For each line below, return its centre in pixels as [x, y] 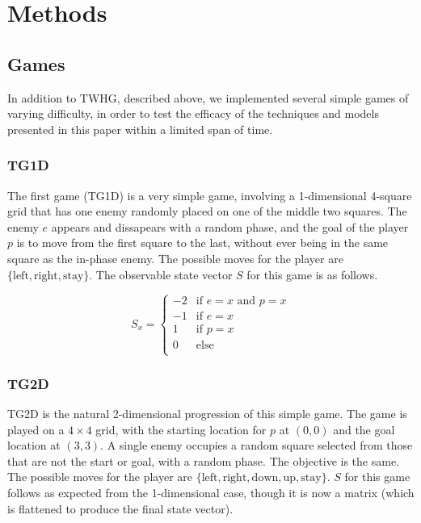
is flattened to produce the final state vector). [120, 508]
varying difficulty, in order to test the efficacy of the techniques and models [193, 113]
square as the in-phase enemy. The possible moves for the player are [175, 258]
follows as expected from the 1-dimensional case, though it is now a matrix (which [211, 492]
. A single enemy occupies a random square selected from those [257, 445]
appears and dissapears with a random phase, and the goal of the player [230, 226]
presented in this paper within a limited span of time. [140, 129]
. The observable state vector [161, 274]
